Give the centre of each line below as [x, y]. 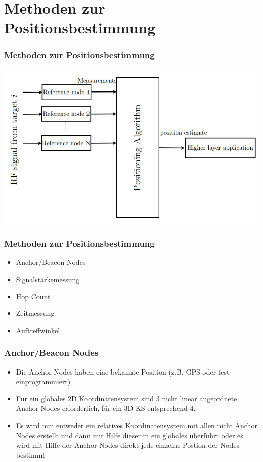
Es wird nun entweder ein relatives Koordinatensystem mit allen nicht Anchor [137, 425]
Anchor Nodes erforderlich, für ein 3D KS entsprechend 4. [106, 408]
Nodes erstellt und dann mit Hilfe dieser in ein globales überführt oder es [129, 435]
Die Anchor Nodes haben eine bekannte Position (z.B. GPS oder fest [123, 371]
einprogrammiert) [43, 381]
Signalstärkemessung [48, 279]
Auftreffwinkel [38, 330]
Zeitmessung [35, 313]
